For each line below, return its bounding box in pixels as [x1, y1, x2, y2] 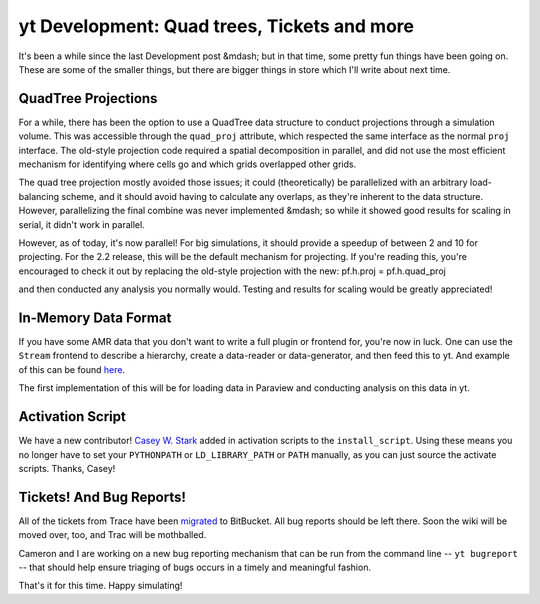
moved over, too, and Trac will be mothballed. [18, 529, 207, 541]
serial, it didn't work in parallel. [18, 218, 145, 230]
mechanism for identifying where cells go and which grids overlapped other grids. [18, 158, 357, 170]
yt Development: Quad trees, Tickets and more [18, 15, 415, 37]
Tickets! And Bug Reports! [18, 488, 187, 505]
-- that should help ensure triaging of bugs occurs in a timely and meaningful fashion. [18, 561, 372, 573]
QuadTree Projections [18, 90, 158, 107]
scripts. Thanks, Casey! [18, 462, 116, 474]
